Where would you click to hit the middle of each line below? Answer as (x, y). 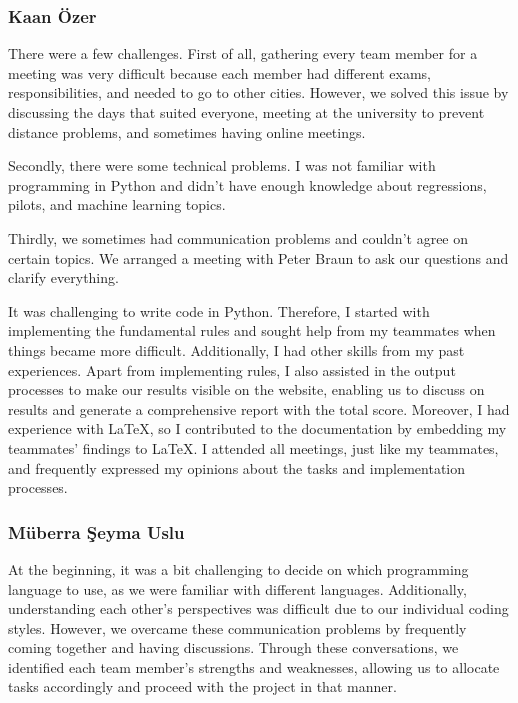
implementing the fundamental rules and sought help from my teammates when (252, 330)
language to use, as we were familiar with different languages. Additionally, (237, 588)
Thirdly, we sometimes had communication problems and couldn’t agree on (238, 237)
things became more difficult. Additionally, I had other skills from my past (236, 349)
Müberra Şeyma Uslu (96, 531)
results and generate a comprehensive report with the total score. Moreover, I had (259, 408)
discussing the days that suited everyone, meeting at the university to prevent (246, 112)
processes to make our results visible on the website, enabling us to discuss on (246, 389)
